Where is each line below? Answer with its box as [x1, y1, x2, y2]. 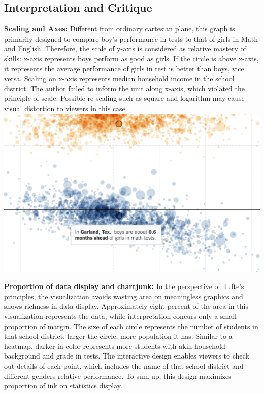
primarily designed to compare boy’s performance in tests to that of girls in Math [4, 33, 258, 44]
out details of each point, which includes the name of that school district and [4, 360, 244, 371]
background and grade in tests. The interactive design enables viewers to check [4, 350, 249, 361]
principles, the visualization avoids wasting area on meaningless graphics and [4, 291, 243, 301]
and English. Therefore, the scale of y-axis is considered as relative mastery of [4, 43, 246, 54]
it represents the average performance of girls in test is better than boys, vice [4, 63, 244, 74]
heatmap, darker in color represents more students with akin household [4, 340, 225, 351]
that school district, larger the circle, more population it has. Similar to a [4, 331, 233, 341]
